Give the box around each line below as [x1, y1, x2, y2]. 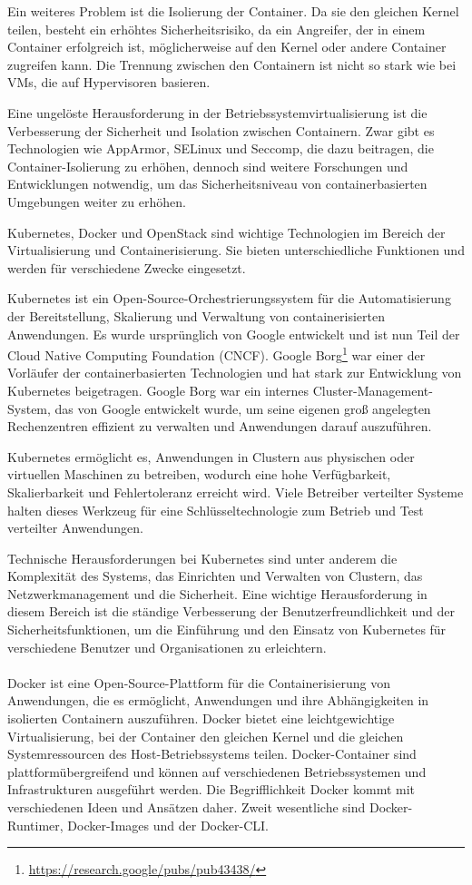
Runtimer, [7, 815, 64, 834]
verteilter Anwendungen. [7, 518, 143, 537]
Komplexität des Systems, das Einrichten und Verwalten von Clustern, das [7, 566, 423, 585]
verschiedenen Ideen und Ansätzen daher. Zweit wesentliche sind [7, 798, 366, 816]
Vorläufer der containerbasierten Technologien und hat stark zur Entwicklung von [7, 363, 462, 382]
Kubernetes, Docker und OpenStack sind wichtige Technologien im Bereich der [7, 222, 446, 241]
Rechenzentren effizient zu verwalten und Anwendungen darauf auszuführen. [7, 417, 432, 436]
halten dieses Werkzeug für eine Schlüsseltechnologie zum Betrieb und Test [7, 500, 424, 519]
